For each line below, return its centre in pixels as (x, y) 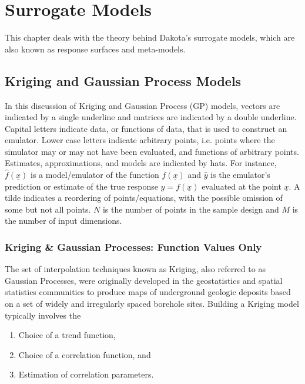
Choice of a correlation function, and (85, 354)
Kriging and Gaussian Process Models (123, 80)
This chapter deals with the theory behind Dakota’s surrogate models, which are (150, 37)
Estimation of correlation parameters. (86, 374)
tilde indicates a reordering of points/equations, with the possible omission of (144, 198)
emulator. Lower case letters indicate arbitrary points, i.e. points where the (140, 140)
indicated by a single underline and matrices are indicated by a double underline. (151, 117)
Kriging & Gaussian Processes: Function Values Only (133, 246)
